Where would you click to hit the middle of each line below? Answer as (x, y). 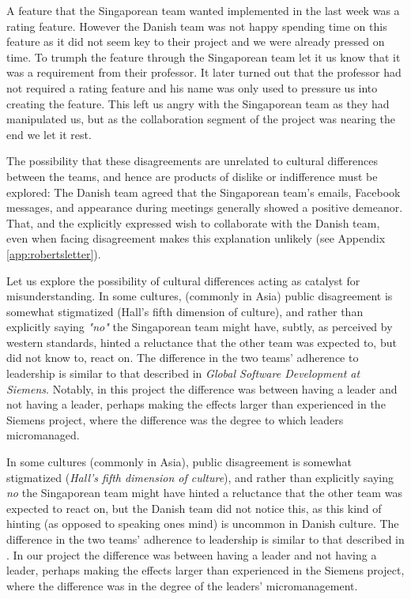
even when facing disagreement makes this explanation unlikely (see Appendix (196, 238)
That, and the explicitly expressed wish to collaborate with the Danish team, (193, 222)
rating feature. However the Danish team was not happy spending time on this (197, 26)
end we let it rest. (49, 134)
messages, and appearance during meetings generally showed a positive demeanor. (205, 207)
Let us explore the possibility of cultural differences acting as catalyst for (183, 280)
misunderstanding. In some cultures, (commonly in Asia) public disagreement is (200, 296)
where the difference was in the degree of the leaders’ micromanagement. (182, 585)
